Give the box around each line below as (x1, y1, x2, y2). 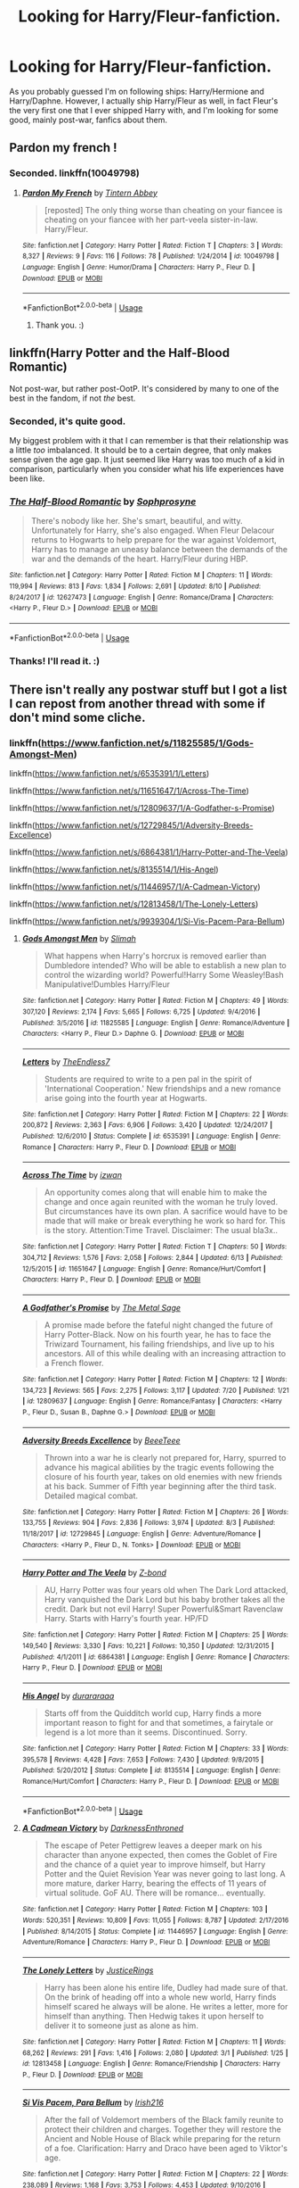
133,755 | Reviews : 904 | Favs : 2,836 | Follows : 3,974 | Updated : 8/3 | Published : (21, 1519, 276, 1528)
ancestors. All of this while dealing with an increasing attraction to (44, 1348, 287, 1359)
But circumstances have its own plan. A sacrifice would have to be (44, 1206, 288, 1217)
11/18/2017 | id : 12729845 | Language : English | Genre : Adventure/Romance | (21, 1529, 261, 1538)
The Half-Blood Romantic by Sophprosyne (9, 495, 197, 508)
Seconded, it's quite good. (9, 415, 126, 427)
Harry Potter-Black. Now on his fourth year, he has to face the (44, 1330, 271, 1340)
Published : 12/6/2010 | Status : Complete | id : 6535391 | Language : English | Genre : (21, 1131, 281, 1141)
